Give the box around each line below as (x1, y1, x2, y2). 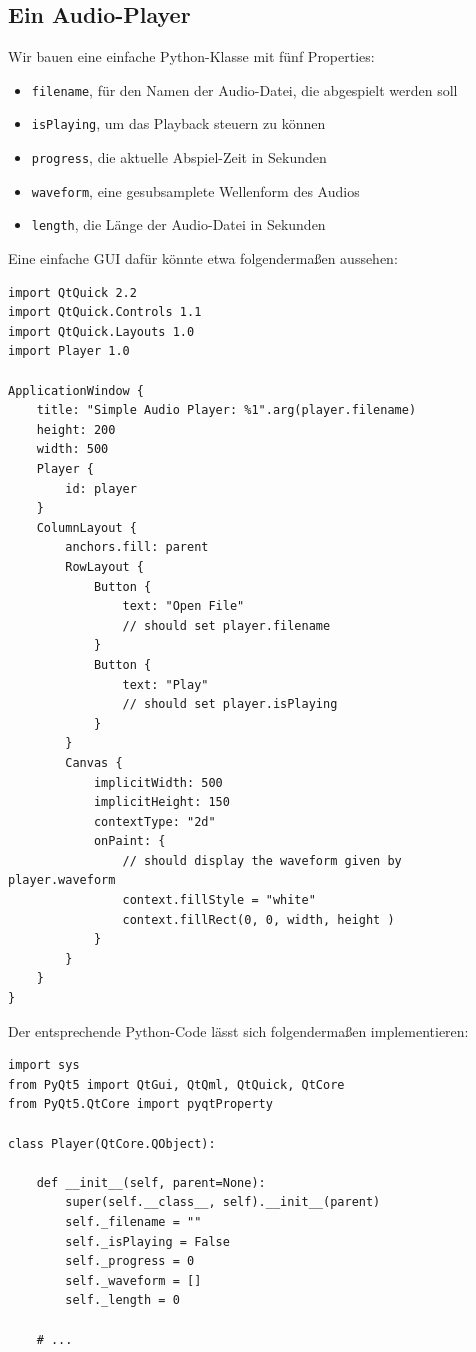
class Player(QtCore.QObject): (8, 1136, 216, 1151)
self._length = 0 (65, 1293, 180, 1308)
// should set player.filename (122, 618, 331, 633)
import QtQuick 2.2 (8, 285, 137, 300)
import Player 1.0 (8, 344, 130, 359)
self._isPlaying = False (65, 1234, 230, 1249)
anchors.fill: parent (65, 540, 209, 555)
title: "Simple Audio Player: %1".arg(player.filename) (36, 403, 417, 418)
